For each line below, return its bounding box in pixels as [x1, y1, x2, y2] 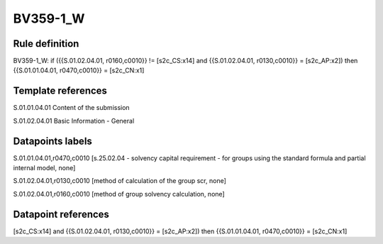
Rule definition [13, 38, 79, 50]
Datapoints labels [13, 135, 92, 147]
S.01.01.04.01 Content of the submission [13, 104, 131, 112]
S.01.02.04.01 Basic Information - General [13, 116, 135, 125]
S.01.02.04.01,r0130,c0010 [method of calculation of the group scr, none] [13, 177, 227, 185]
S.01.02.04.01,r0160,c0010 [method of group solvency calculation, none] [13, 189, 225, 198]
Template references [13, 85, 108, 97]
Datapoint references [13, 208, 110, 220]
